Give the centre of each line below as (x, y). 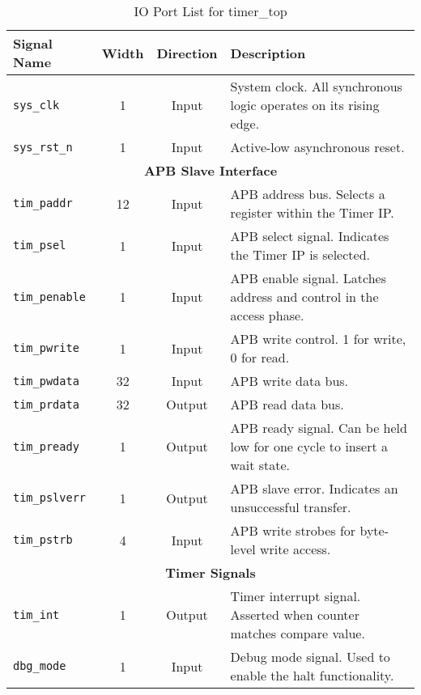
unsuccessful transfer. (291, 507)
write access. (296, 549)
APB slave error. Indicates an (314, 488)
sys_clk (36, 105)
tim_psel (40, 245)
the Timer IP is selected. (300, 254)
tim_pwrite (46, 348)
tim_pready (46, 446)
